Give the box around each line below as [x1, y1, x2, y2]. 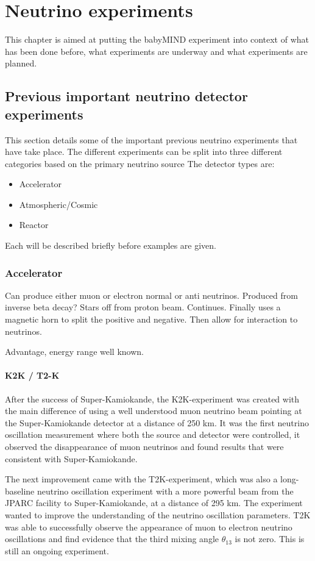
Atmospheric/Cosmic [19, 198, 98, 210]
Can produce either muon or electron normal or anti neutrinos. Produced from [5, 288, 298, 301]
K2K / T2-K [5, 369, 60, 382]
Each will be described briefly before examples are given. [5, 239, 217, 252]
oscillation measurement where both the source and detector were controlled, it [5, 428, 300, 441]
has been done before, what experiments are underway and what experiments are [5, 45, 308, 57]
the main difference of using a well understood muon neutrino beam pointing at [5, 404, 302, 417]
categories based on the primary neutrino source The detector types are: [5, 157, 275, 170]
